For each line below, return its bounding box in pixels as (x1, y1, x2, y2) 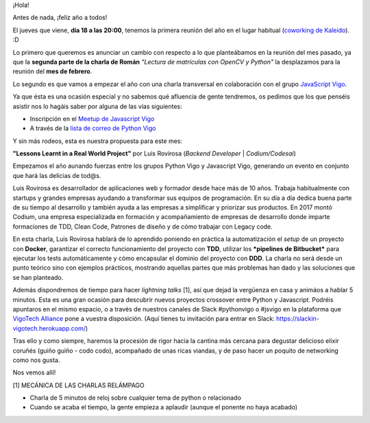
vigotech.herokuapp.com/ (12, 324, 86, 332)
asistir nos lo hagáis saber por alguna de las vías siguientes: (12, 102, 182, 110)
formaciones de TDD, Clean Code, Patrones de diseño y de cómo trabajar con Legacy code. (12, 222, 273, 231)
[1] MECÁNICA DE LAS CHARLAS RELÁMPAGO (12, 381, 145, 389)
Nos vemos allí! (12, 368, 56, 376)
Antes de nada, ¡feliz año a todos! (12, 14, 108, 22)
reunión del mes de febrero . (12, 67, 92, 75)
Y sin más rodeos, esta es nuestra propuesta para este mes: (12, 137, 183, 145)
